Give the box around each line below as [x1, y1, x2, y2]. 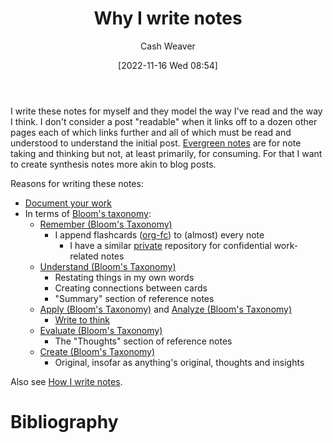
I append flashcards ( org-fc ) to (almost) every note [54, 228, 265, 241]
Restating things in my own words [54, 271, 195, 283]
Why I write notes [93, 7, 243, 30]
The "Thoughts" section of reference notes [54, 335, 233, 347]
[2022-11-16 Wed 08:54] [118, 59, 218, 71]
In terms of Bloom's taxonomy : [24, 207, 152, 219]
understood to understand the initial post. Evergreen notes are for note [10, 137, 302, 149]
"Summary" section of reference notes [54, 292, 215, 304]
